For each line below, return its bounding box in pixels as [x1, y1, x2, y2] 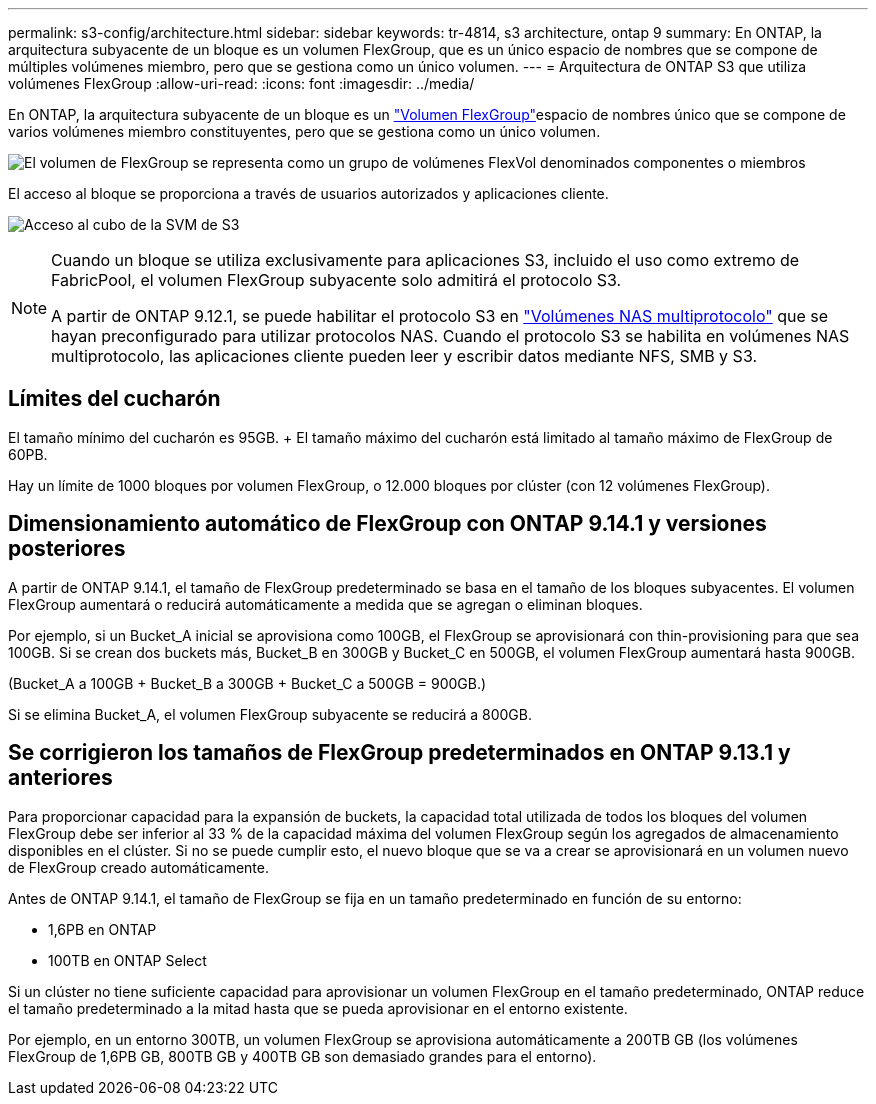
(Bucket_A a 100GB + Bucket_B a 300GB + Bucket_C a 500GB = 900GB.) [8, 674, 487, 692]
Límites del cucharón [8, 386, 221, 412]
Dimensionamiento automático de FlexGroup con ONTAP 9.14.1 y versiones [8, 511, 767, 537]
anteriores [8, 765, 113, 791]
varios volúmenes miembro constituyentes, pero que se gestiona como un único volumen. [8, 123, 601, 140]
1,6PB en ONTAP [48, 920, 157, 938]
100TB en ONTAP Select [48, 951, 207, 969]
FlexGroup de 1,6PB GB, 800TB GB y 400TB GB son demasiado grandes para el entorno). [8, 1047, 597, 1065]
